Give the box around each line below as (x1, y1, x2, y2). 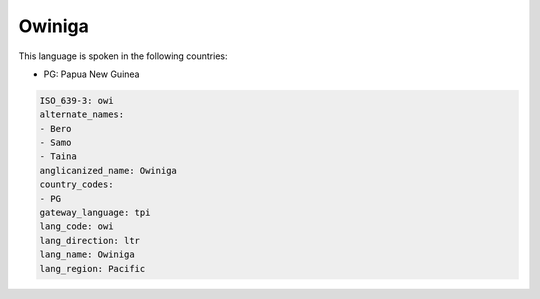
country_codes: (39, 179, 114, 190)
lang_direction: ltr (39, 235, 140, 246)
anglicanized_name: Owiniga (39, 165, 177, 176)
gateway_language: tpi (39, 207, 151, 219)
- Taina (39, 151, 77, 162)
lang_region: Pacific (39, 263, 146, 274)
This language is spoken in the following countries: (18, 50, 228, 62)
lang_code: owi (39, 221, 114, 232)
